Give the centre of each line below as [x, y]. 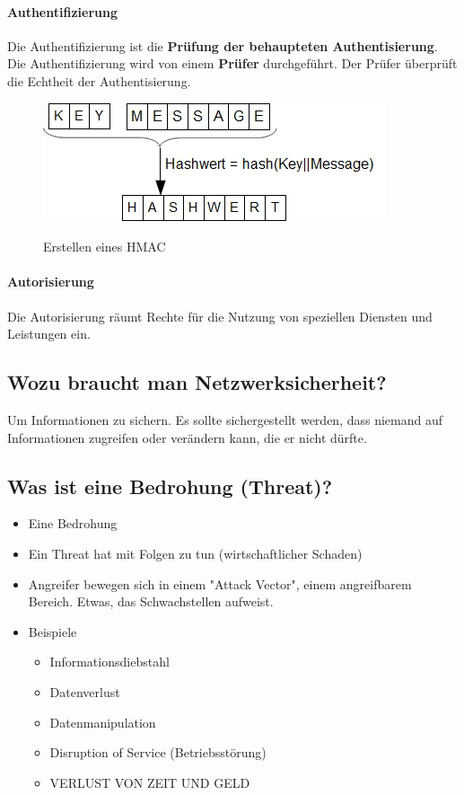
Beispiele [53, 631]
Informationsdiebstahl [109, 662]
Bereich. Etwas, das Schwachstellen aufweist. [151, 601]
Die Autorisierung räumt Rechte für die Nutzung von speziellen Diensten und [220, 316]
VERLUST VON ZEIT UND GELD [150, 782]
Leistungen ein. [49, 334]
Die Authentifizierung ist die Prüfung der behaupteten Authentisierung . [223, 45]
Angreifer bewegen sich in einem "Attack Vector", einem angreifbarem [220, 583]
